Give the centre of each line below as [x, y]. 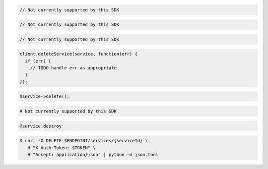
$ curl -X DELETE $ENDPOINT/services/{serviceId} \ [84, 141]
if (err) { [38, 61]
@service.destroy [41, 126]
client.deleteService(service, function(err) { [78, 54]
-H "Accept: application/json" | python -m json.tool [92, 154]
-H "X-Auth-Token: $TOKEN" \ [61, 148]
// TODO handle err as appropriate [73, 68]
